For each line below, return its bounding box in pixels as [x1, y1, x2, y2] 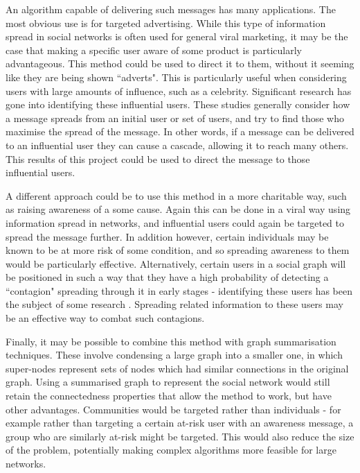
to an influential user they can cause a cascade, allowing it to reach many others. [6, 137, 349, 152]
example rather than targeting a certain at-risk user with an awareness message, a [6, 415, 354, 430]
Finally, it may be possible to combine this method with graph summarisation [6, 334, 336, 348]
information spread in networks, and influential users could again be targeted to [6, 215, 344, 230]
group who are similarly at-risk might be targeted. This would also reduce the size [6, 429, 354, 443]
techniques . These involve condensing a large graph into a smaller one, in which [6, 347, 343, 362]
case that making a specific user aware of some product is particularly [6, 42, 302, 57]
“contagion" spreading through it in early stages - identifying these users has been [6, 283, 352, 298]
